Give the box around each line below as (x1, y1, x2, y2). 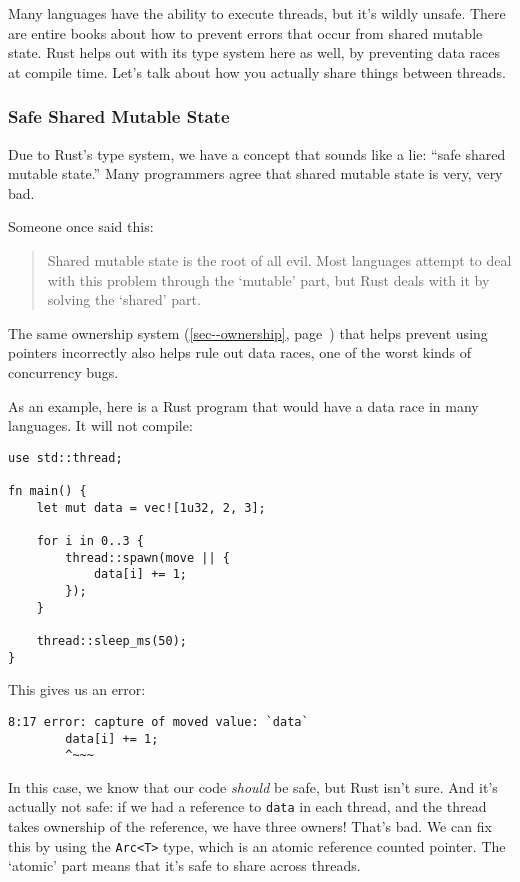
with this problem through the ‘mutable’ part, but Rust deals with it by (47, 269, 490, 290)
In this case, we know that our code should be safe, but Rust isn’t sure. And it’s (8, 776, 498, 797)
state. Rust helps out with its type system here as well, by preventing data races (8, 42, 501, 63)
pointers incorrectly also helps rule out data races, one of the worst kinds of (8, 342, 472, 363)
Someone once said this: (8, 216, 154, 237)
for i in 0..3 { (36, 534, 145, 548)
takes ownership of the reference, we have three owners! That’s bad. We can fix (8, 816, 492, 837)
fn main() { (8, 484, 87, 499)
